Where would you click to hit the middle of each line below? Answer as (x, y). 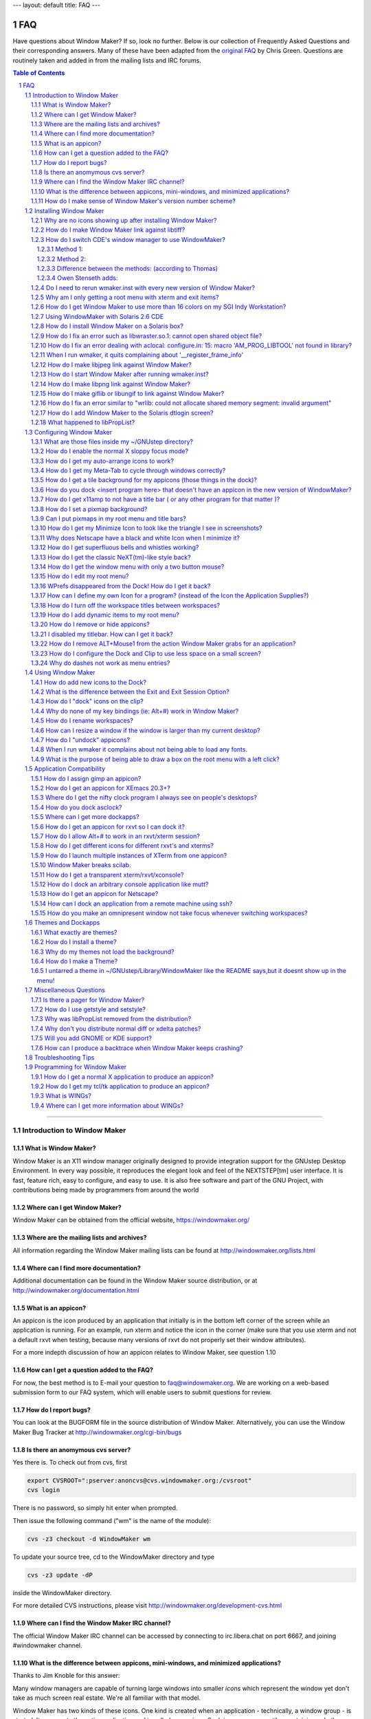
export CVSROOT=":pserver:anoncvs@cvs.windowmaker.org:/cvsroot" (139, 1481)
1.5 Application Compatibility (65, 769)
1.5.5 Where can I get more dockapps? (86, 817)
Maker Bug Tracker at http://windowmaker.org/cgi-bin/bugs (97, 1432)
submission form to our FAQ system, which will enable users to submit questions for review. (142, 1392)
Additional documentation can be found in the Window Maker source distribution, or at (135, 1281)
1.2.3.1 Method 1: (60, 249)
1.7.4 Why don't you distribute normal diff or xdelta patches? (116, 1029)
